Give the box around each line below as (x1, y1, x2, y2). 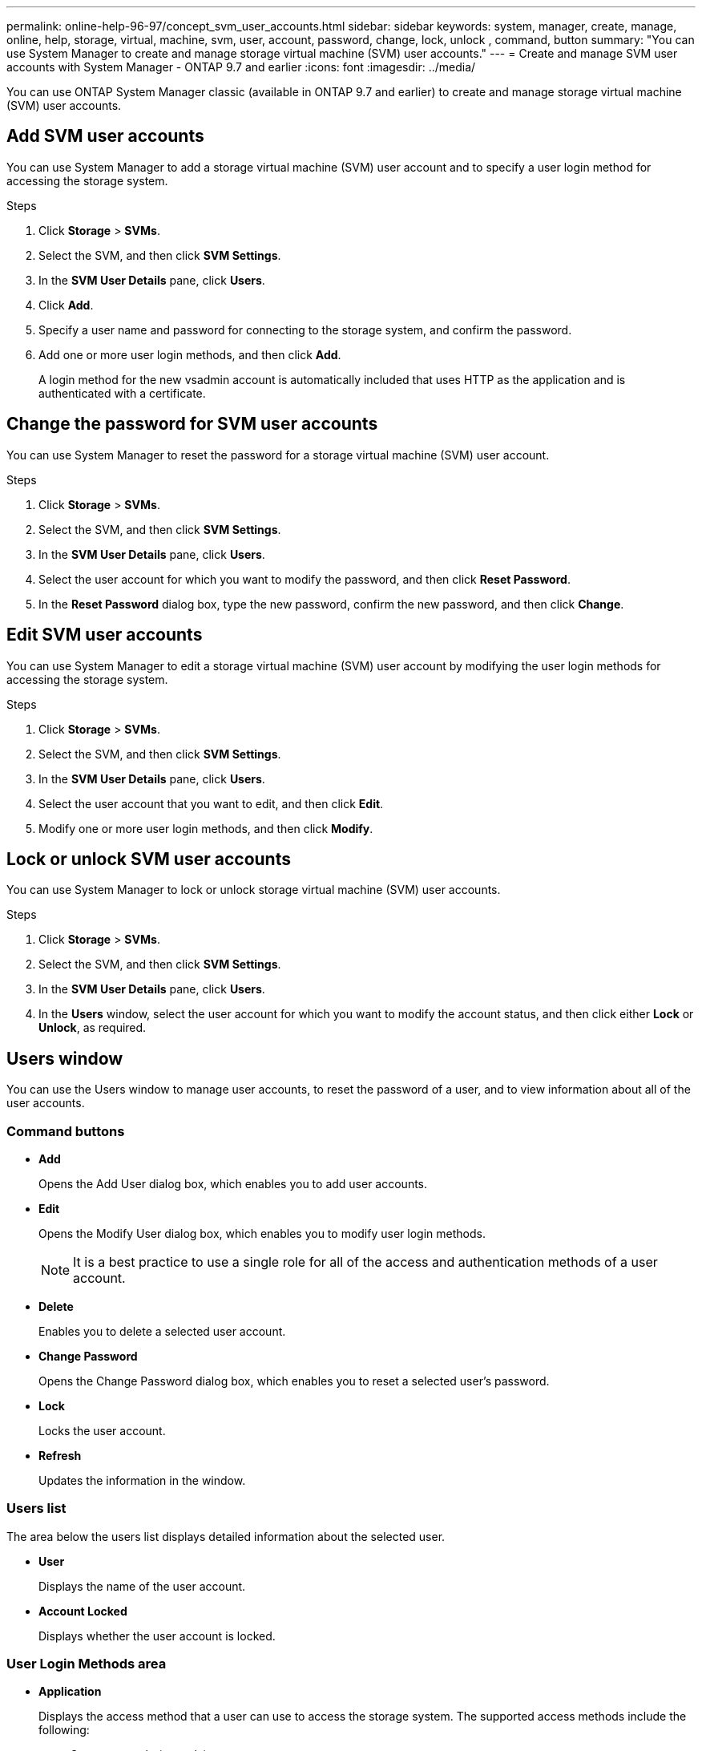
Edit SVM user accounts (6, 625, 203, 645)
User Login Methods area (6, 1656, 167, 1672)
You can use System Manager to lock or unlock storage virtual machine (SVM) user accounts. (6, 883, 501, 897)
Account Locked (38, 1603, 127, 1618)
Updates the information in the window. (38, 1473, 246, 1487)
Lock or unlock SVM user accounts (6, 848, 291, 869)
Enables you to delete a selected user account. (38, 1324, 286, 1338)
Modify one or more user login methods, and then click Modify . (38, 821, 373, 835)
